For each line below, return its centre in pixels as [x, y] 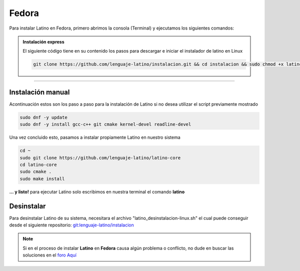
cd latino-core [38, 165]
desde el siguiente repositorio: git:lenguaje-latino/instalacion [72, 225]
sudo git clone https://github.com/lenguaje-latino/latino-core [100, 158]
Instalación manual [39, 92]
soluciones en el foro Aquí [50, 255]
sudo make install [42, 179]
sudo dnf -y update [43, 117]
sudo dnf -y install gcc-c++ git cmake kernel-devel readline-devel [105, 124]
